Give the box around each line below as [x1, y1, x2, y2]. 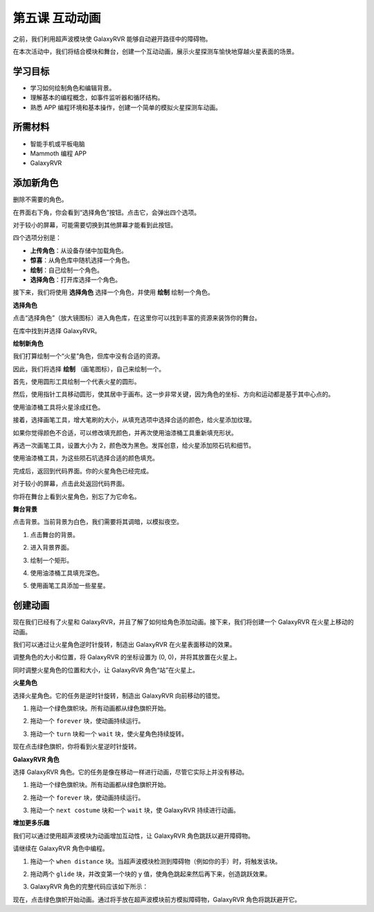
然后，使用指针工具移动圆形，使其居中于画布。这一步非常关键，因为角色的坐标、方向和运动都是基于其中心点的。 [12, 390, 335, 398]
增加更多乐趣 [12, 819, 50, 827]
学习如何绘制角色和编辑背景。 [30, 83, 116, 92]
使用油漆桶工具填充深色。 [30, 568, 103, 577]
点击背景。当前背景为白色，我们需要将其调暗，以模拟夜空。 [12, 518, 183, 526]
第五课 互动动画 [12, 10, 101, 26]
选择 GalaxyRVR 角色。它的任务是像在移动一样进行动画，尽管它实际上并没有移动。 [12, 768, 249, 776]
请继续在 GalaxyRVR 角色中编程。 [12, 844, 109, 853]
